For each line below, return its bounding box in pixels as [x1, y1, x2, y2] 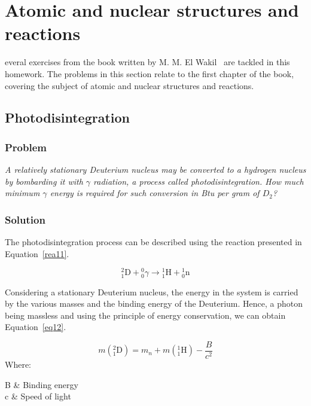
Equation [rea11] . [5, 247, 69, 260]
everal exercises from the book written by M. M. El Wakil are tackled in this [5, 56, 290, 68]
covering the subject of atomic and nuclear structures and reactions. [5, 79, 254, 91]
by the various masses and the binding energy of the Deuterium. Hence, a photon [5, 297, 303, 310]
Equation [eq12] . [5, 320, 66, 333]
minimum [5, 187, 40, 199]
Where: [5, 358, 31, 370]
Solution [5, 212, 45, 227]
